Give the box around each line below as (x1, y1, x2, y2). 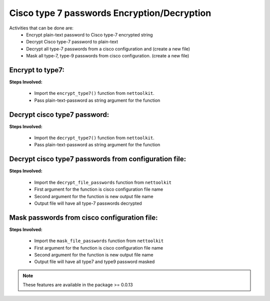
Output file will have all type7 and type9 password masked (34, 259, 155, 265)
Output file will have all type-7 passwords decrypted (34, 200, 142, 206)
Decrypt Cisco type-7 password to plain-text (26, 39, 118, 45)
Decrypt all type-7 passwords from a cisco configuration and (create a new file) (26, 45, 190, 52)
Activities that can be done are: (9, 25, 73, 31)
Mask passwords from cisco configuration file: (9, 213, 158, 222)
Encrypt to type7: (9, 65, 65, 74)
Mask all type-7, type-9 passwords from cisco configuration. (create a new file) (26, 53, 189, 59)
